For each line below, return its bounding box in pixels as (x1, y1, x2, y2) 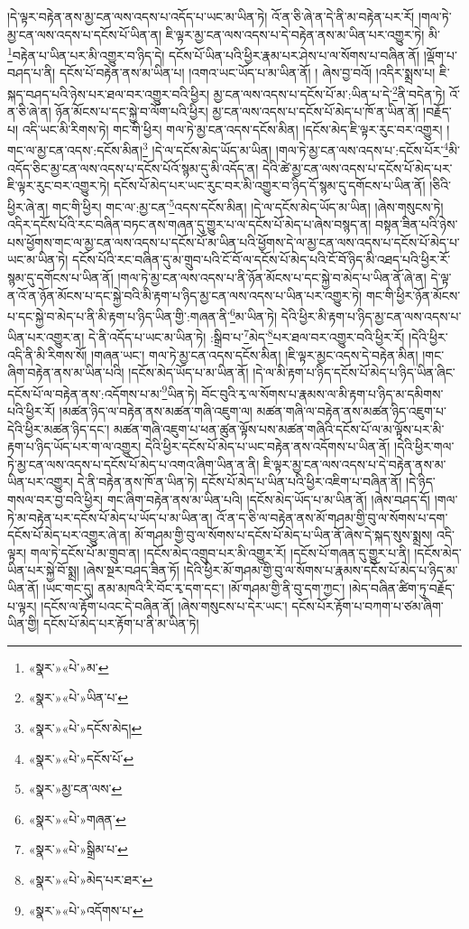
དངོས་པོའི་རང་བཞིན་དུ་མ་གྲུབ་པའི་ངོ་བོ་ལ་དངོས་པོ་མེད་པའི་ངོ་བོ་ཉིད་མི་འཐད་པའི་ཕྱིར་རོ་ (72, 250, 451, 269)
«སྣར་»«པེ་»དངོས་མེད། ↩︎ (28, 718, 143, 737)
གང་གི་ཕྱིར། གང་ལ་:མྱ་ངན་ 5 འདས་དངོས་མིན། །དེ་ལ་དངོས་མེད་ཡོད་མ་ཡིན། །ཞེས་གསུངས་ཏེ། (52, 194, 444, 216)
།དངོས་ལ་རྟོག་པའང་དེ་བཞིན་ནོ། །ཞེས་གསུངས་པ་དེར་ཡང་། (41, 596, 288, 615)
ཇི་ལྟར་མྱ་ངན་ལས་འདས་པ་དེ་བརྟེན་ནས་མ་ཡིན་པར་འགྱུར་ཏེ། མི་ (165, 24, 440, 43)
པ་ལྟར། (7, 596, 37, 615)
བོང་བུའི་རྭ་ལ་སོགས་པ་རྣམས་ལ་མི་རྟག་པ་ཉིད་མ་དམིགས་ (201, 384, 444, 403)
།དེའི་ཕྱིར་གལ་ (394, 437, 455, 456)
